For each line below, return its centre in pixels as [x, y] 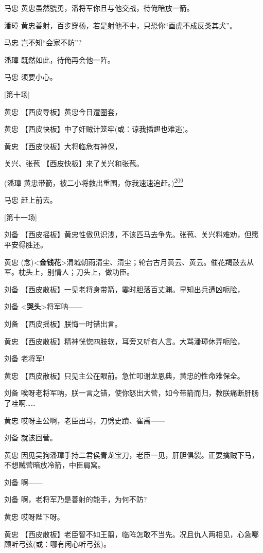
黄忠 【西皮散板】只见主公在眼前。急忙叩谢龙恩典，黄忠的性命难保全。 [124, 375]
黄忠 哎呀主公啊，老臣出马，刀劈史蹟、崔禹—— [85, 420]
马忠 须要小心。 [31, 77]
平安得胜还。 [26, 244]
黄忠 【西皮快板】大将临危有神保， [63, 146]
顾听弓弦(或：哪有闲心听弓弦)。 [57, 544]
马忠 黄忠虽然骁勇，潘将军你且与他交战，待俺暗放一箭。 [99, 8]
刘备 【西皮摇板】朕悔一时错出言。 [63, 323]
